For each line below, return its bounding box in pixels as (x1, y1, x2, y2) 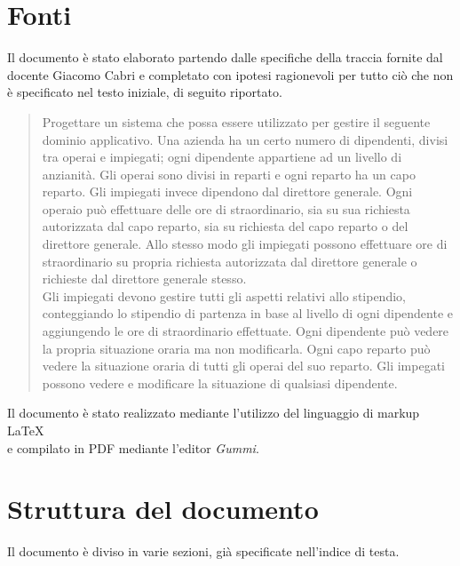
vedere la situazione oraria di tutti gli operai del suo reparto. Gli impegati (42, 356, 445, 375)
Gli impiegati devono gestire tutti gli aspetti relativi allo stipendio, (42, 286, 406, 305)
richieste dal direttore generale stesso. (42, 269, 247, 288)
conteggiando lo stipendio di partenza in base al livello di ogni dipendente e (42, 304, 454, 323)
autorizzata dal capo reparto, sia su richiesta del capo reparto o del (42, 217, 408, 235)
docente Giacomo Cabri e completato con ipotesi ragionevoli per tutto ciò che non (7, 65, 454, 84)
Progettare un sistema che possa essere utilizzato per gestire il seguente (42, 112, 431, 131)
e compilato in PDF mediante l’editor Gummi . (7, 438, 259, 457)
